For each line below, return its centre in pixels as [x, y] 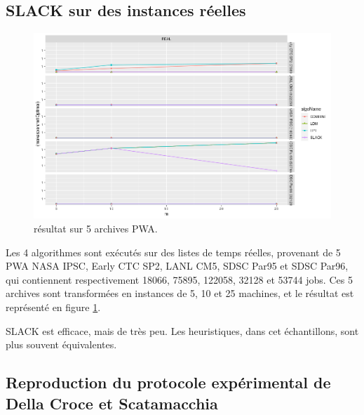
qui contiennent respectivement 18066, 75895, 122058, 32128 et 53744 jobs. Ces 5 [179, 279]
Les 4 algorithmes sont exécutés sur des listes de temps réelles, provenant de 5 [173, 252]
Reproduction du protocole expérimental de [168, 382]
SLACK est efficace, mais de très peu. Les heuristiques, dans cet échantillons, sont [182, 330]
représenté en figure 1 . [53, 307]
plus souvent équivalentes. [61, 344]
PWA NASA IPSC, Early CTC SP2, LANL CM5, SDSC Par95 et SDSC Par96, [177, 266]
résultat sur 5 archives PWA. [96, 228]
